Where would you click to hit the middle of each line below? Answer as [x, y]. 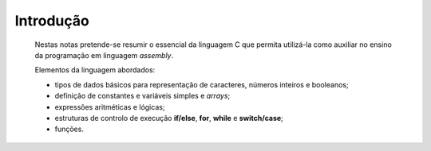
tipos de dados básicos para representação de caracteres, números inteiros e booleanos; [202, 84]
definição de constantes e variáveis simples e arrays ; [142, 96]
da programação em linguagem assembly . [104, 55]
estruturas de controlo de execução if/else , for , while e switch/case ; [169, 118]
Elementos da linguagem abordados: [95, 70]
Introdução [52, 21]
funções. [69, 129]
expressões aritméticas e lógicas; [110, 106]
